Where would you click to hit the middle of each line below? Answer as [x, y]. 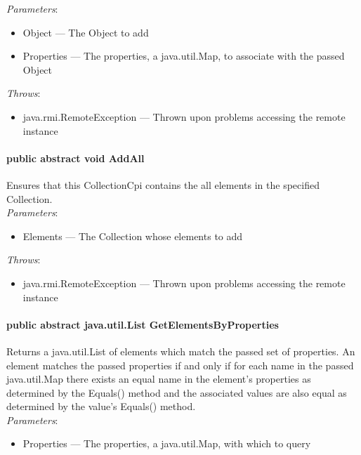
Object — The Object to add [86, 32]
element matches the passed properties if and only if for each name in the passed [180, 365]
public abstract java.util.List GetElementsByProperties [143, 324]
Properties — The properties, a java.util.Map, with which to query [167, 443]
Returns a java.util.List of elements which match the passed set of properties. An [181, 351]
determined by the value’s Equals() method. [101, 406]
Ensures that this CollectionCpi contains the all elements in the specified [163, 184]
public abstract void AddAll [76, 158]
